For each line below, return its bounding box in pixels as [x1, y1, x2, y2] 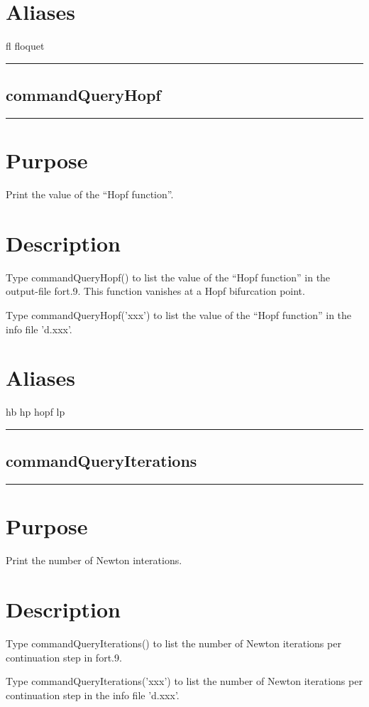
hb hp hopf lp [6, 404, 65, 419]
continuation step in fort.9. [6, 649, 122, 664]
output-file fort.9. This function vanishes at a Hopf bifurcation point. [6, 284, 305, 298]
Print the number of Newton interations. [6, 553, 182, 568]
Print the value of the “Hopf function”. [6, 187, 174, 202]
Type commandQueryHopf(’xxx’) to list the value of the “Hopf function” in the [6, 307, 352, 322]
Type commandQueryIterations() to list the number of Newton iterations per [6, 635, 341, 650]
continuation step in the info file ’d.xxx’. [6, 687, 180, 702]
